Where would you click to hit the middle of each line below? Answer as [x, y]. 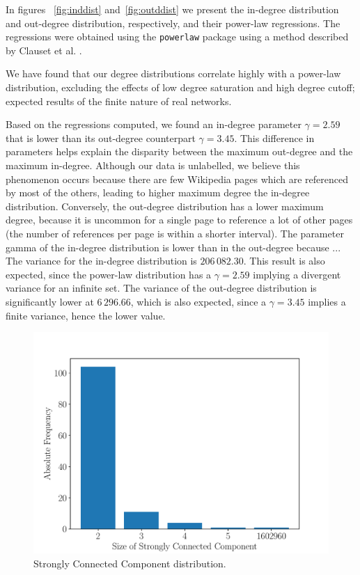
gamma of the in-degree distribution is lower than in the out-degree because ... [173, 247]
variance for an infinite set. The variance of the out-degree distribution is [161, 288]
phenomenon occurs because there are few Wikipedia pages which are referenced [177, 179]
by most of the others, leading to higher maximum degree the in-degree [158, 192]
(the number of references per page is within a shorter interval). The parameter [175, 233]
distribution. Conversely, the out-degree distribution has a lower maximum [165, 206]
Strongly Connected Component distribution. [130, 563]
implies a [327, 301]
